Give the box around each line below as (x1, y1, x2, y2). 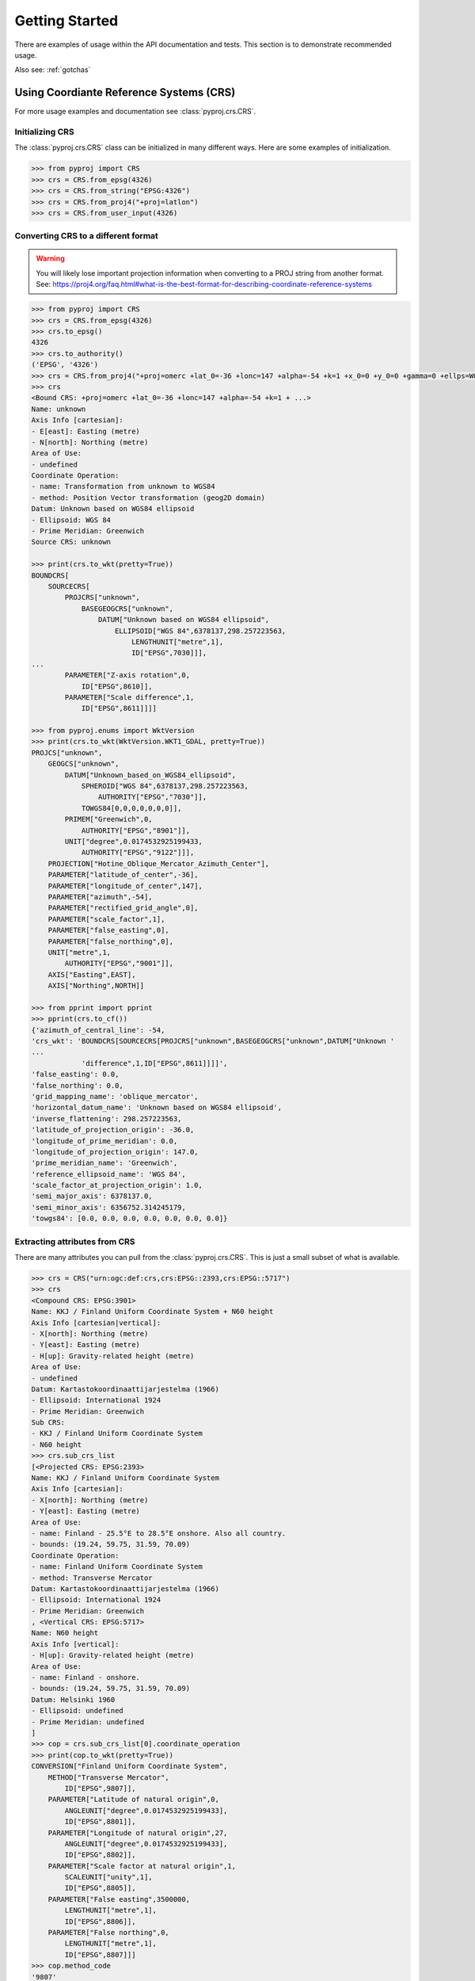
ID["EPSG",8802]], (64, 1850, 136, 1860)
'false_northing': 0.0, (31, 1081, 124, 1090)
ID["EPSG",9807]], (64, 1784, 136, 1792)
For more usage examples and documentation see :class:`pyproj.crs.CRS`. (14, 107, 256, 116)
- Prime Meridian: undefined (31, 1717, 145, 1727)
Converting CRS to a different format (14, 231, 158, 242)
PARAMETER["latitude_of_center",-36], (47, 870, 199, 880)
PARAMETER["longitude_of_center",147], (47, 881, 203, 891)
